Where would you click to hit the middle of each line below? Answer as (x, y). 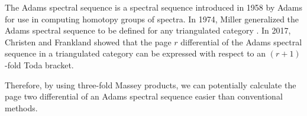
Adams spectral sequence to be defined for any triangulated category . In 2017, (148, 30)
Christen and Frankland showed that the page (88, 42)
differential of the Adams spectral (241, 42)
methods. (21, 107)
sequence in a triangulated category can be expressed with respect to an (135, 53)
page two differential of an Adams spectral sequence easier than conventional (144, 96)
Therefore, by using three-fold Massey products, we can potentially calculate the (151, 84)
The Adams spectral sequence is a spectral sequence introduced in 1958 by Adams (154, 7)
